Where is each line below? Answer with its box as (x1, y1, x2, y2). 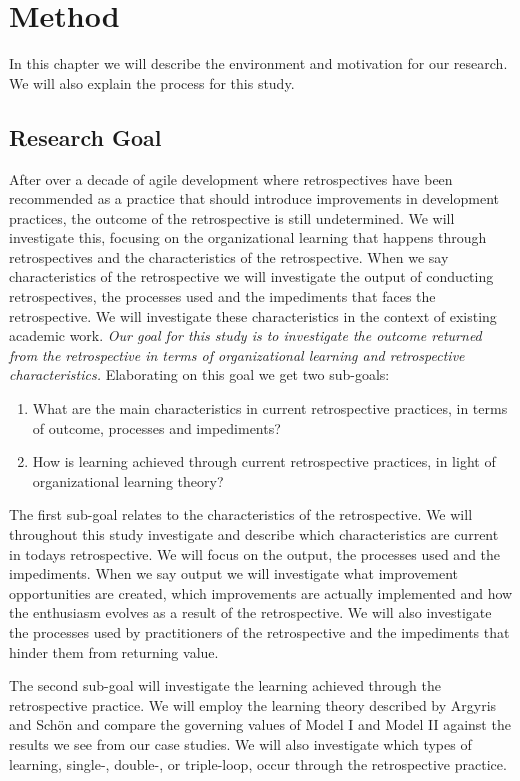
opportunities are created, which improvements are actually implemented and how (9, 582, 513, 603)
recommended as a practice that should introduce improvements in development (9, 188, 499, 209)
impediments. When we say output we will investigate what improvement (9, 563, 459, 584)
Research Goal (9, 121, 162, 152)
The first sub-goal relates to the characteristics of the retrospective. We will (9, 504, 473, 525)
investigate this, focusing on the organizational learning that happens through (9, 227, 487, 248)
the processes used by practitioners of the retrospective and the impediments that (9, 621, 510, 642)
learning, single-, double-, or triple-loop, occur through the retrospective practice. (9, 753, 507, 774)
